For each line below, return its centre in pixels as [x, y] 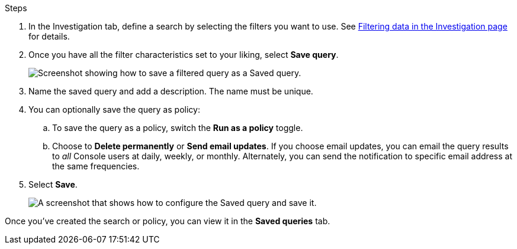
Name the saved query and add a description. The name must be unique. [171, 91]
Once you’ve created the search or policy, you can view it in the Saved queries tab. [168, 221]
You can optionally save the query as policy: [114, 109]
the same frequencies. [96, 166]
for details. [49, 36]
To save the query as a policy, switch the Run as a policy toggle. [178, 128]
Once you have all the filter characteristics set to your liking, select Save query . [184, 55]
